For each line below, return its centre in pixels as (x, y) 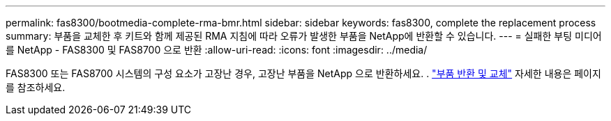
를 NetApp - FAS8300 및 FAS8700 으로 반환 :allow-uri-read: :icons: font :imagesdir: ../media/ (217, 50)
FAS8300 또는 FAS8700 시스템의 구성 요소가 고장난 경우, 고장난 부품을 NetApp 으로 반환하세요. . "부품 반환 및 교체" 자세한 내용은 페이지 (303, 73)
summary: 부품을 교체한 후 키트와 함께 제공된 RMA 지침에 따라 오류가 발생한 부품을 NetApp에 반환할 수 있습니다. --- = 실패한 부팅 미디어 (304, 36)
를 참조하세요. (36, 87)
